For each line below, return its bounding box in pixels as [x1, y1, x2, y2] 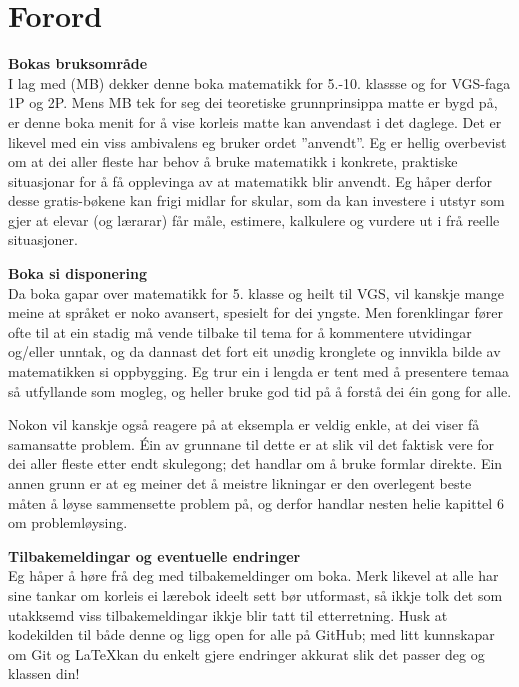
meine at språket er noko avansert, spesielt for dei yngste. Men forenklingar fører [8, 302, 503, 323]
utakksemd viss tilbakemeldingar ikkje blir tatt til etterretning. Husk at [8, 604, 448, 625]
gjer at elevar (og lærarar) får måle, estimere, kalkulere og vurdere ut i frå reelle [8, 209, 500, 230]
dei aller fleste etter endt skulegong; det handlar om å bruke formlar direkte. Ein [8, 453, 503, 474]
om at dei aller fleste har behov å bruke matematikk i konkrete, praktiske [8, 151, 458, 172]
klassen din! [8, 663, 80, 684]
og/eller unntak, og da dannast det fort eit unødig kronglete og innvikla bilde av [8, 341, 501, 362]
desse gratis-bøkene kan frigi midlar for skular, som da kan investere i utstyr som [8, 190, 505, 211]
